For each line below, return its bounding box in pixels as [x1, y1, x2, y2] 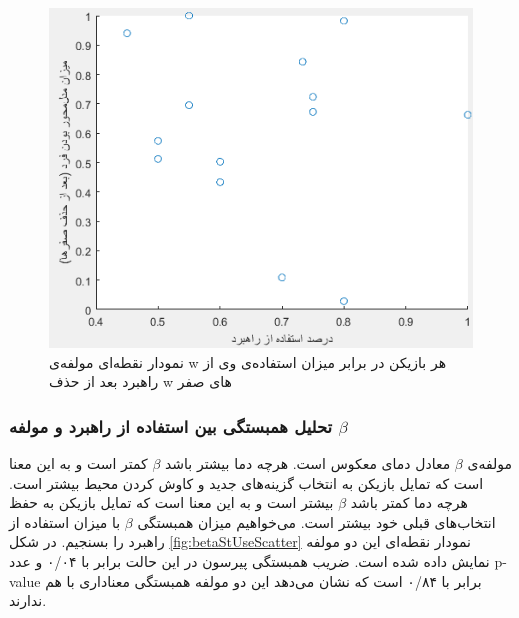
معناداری [79, 570, 130, 591]
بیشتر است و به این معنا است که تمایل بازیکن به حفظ [9, 492, 334, 513]
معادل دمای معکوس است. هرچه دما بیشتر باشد [165, 453, 451, 474]
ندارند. [9, 590, 47, 611]
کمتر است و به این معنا [9, 453, 148, 474]
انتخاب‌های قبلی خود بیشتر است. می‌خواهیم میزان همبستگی [137, 511, 496, 532]
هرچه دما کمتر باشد [350, 492, 468, 513]
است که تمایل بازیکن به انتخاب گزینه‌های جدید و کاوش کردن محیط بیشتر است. [9, 472, 484, 493]
